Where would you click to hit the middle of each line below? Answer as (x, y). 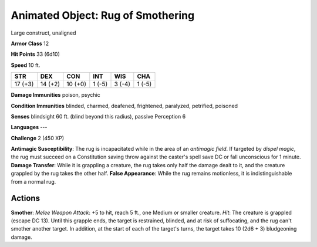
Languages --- (29, 127)
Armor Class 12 (30, 43)
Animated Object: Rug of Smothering (103, 15)
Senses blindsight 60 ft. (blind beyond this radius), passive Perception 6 (98, 116)
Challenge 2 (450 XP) (38, 138)
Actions (26, 199)
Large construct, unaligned (43, 33)
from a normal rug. (33, 181)
